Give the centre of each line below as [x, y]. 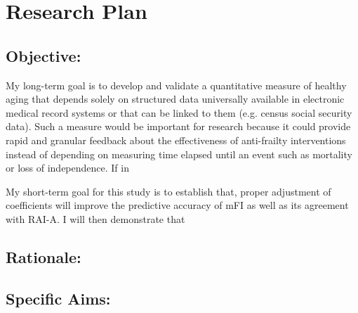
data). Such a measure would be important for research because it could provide [178, 126]
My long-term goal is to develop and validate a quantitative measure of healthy [176, 85]
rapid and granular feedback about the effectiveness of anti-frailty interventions [176, 140]
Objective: [44, 55]
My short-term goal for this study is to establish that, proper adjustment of [168, 191]
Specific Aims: [58, 298]
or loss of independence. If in [67, 168]
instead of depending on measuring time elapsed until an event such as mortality [179, 154]
